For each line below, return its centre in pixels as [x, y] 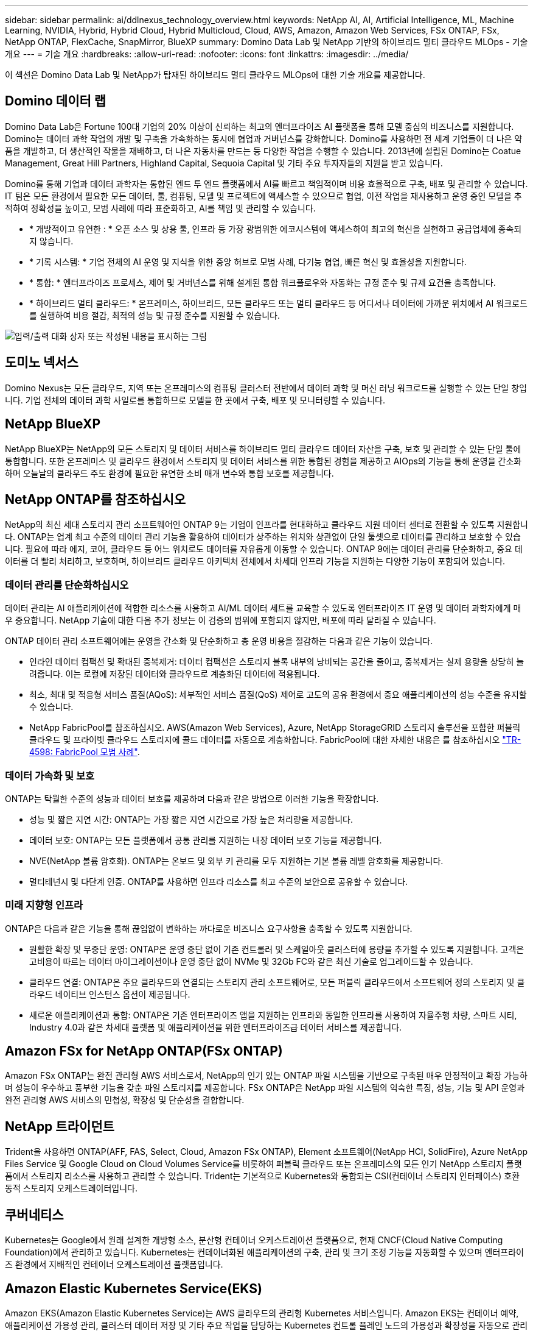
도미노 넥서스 [42, 363]
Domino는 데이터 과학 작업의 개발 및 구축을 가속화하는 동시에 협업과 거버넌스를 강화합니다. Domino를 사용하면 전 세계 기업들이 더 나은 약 [264, 138]
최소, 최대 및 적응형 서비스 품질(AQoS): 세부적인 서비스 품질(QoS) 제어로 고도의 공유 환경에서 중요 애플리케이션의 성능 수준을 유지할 [278, 695]
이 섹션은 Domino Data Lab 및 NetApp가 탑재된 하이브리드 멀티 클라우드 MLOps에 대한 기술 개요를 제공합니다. [215, 75]
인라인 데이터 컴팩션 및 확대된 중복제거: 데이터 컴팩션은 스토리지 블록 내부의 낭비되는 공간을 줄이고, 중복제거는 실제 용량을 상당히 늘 [277, 662]
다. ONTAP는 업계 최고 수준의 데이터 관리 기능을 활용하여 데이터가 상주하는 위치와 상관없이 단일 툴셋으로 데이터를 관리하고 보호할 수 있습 [263, 537]
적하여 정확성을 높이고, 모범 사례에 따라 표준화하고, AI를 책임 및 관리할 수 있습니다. [160, 208]
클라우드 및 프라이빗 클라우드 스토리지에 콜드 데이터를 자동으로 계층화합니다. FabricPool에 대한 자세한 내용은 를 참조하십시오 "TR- [275, 740]
